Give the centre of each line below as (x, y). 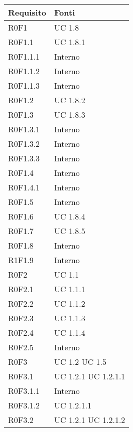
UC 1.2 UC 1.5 (80, 362)
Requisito (27, 12)
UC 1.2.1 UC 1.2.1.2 (90, 420)
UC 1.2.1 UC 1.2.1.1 (90, 376)
